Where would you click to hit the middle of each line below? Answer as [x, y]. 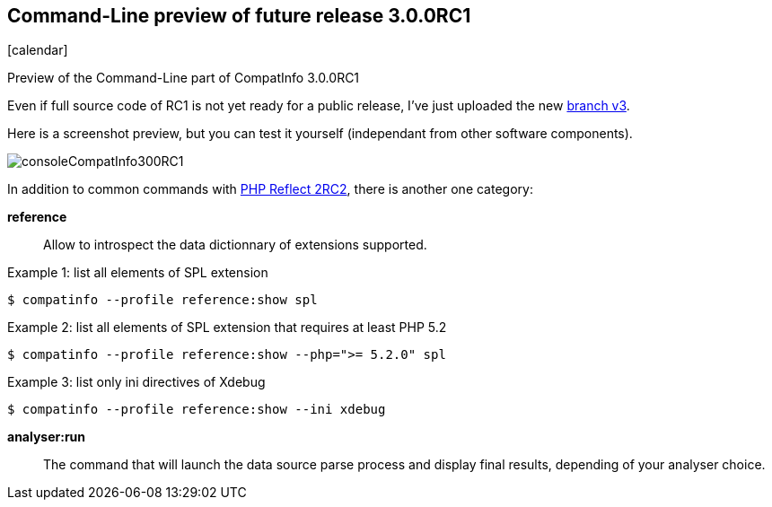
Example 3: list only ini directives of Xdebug [136, 382]
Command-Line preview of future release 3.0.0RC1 [239, 16]
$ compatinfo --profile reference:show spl [162, 300]
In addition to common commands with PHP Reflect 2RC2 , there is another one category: [270, 189]
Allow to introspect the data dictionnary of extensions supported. [235, 245]
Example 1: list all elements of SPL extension [138, 273]
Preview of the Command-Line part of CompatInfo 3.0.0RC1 [184, 78]
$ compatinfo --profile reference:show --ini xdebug [197, 410]
